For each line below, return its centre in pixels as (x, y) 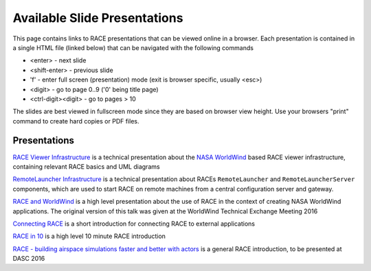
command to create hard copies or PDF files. (76, 121)
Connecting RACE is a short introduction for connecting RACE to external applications (134, 224)
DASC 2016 (29, 259)
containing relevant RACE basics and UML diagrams (87, 166)
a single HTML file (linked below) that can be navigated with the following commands (133, 47)
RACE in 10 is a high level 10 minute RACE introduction (89, 236)
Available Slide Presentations (98, 18)
